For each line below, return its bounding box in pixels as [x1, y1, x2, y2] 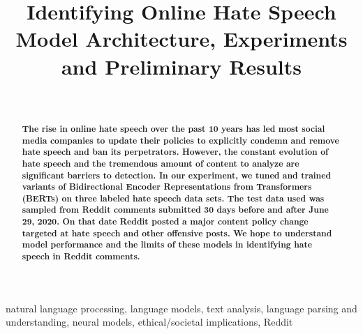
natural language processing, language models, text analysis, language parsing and [6, 301, 357, 315]
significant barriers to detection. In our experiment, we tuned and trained [22, 169, 332, 181]
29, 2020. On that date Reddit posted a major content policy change [22, 215, 309, 228]
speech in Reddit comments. [22, 250, 140, 263]
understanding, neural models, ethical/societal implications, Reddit [6, 314, 293, 329]
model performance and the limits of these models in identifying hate [22, 238, 312, 251]
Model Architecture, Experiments [15, 24, 348, 53]
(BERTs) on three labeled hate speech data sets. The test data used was [22, 192, 325, 204]
